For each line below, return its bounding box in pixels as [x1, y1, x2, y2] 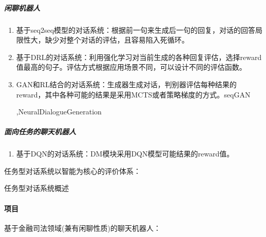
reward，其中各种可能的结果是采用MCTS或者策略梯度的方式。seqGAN [16, 89, 251, 100]
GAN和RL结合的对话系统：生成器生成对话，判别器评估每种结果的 [16, 78, 237, 89]
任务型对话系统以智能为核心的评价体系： [4, 165, 141, 176]
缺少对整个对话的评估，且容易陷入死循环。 [45, 34, 189, 45]
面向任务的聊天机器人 [4, 126, 76, 137]
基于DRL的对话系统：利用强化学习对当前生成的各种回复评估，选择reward [16, 51, 262, 62]
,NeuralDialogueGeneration [16, 106, 102, 117]
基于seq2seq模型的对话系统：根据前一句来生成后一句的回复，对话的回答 [16, 24, 256, 35]
